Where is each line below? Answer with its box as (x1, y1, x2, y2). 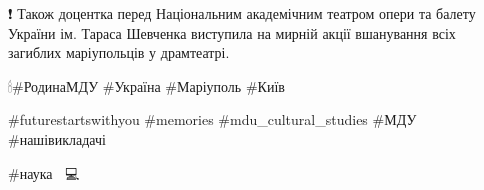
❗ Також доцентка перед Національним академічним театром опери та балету (8, 3, 476, 23)
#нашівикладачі (8, 128, 106, 149)
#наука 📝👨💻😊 (8, 162, 84, 183)
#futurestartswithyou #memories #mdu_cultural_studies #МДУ (8, 109, 417, 130)
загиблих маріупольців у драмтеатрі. (8, 42, 230, 63)
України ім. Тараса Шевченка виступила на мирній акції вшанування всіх (8, 22, 456, 43)
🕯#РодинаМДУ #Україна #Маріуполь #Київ (8, 75, 285, 96)
